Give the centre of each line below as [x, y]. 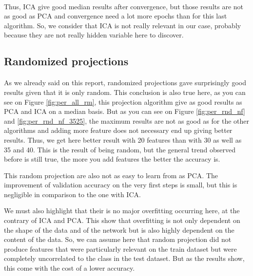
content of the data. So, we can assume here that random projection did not [118, 239]
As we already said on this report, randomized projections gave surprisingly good [125, 83]
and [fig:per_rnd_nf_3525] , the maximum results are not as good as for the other [127, 120]
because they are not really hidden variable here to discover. [94, 35]
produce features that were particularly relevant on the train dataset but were [120, 248]
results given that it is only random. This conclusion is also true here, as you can [125, 92]
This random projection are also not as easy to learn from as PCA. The [111, 175]
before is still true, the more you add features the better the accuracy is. [112, 159]
